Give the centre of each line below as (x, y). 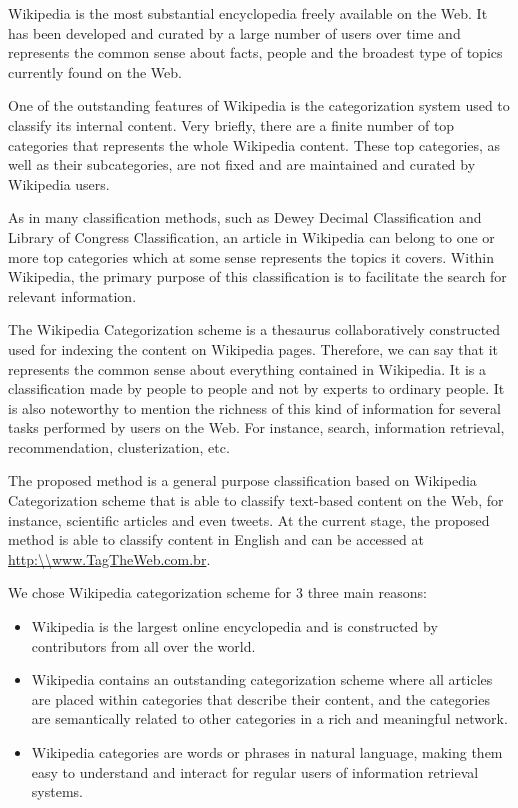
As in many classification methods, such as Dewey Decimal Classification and (245, 217)
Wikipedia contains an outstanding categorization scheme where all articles (262, 679)
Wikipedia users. (59, 183)
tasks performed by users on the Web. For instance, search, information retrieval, (256, 427)
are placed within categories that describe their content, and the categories (260, 698)
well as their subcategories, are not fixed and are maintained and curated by (242, 164)
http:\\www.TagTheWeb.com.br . (109, 558)
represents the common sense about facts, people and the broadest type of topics (255, 52)
